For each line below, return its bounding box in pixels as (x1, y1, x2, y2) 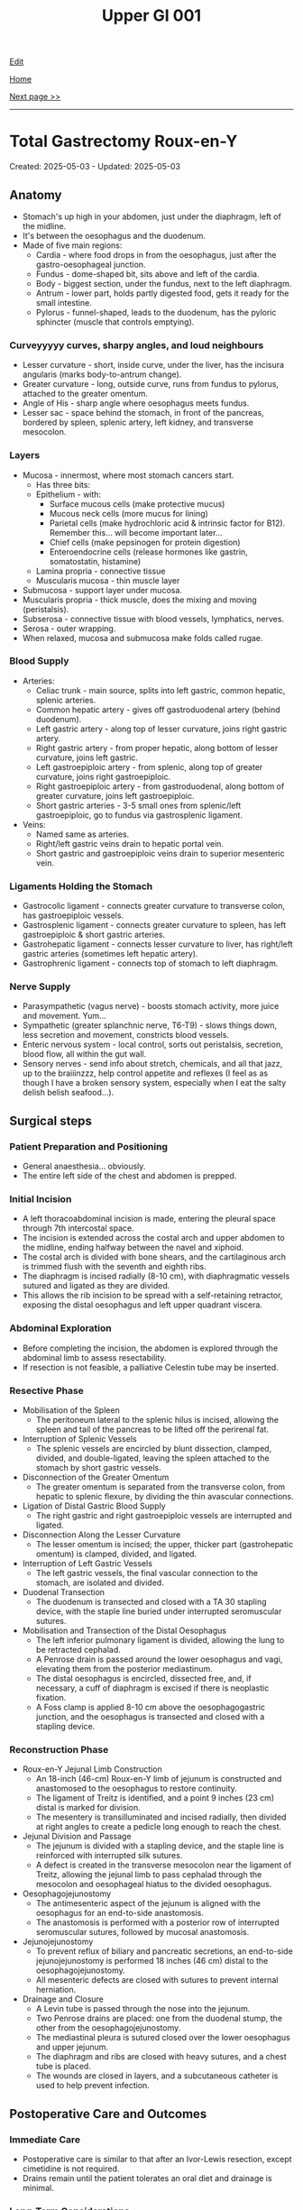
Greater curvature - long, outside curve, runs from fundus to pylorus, (22, 379, 280, 390)
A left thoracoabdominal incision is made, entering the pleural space (22, 1214, 277, 1224)
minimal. (22, 2182, 54, 2193)
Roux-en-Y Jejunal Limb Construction (22, 1764, 162, 1774)
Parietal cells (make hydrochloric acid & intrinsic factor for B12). (49, 518, 286, 528)
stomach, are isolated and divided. (35, 1577, 164, 1588)
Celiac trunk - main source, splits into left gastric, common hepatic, (35, 684, 286, 695)
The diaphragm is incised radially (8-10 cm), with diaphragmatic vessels (22, 1270, 290, 1281)
